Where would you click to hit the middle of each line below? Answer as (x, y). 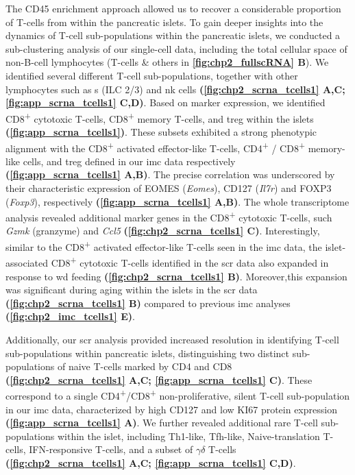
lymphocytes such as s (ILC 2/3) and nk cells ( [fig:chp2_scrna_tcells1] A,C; (175, 89)
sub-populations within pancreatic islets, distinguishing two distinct (148, 353)
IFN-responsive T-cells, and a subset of (111, 449)
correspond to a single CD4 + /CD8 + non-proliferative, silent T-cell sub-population (178, 394)
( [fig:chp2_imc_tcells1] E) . (70, 316)
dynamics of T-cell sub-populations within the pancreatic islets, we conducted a (173, 35)
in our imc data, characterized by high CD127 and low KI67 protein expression (171, 409)
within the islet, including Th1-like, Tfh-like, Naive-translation (188, 436)
